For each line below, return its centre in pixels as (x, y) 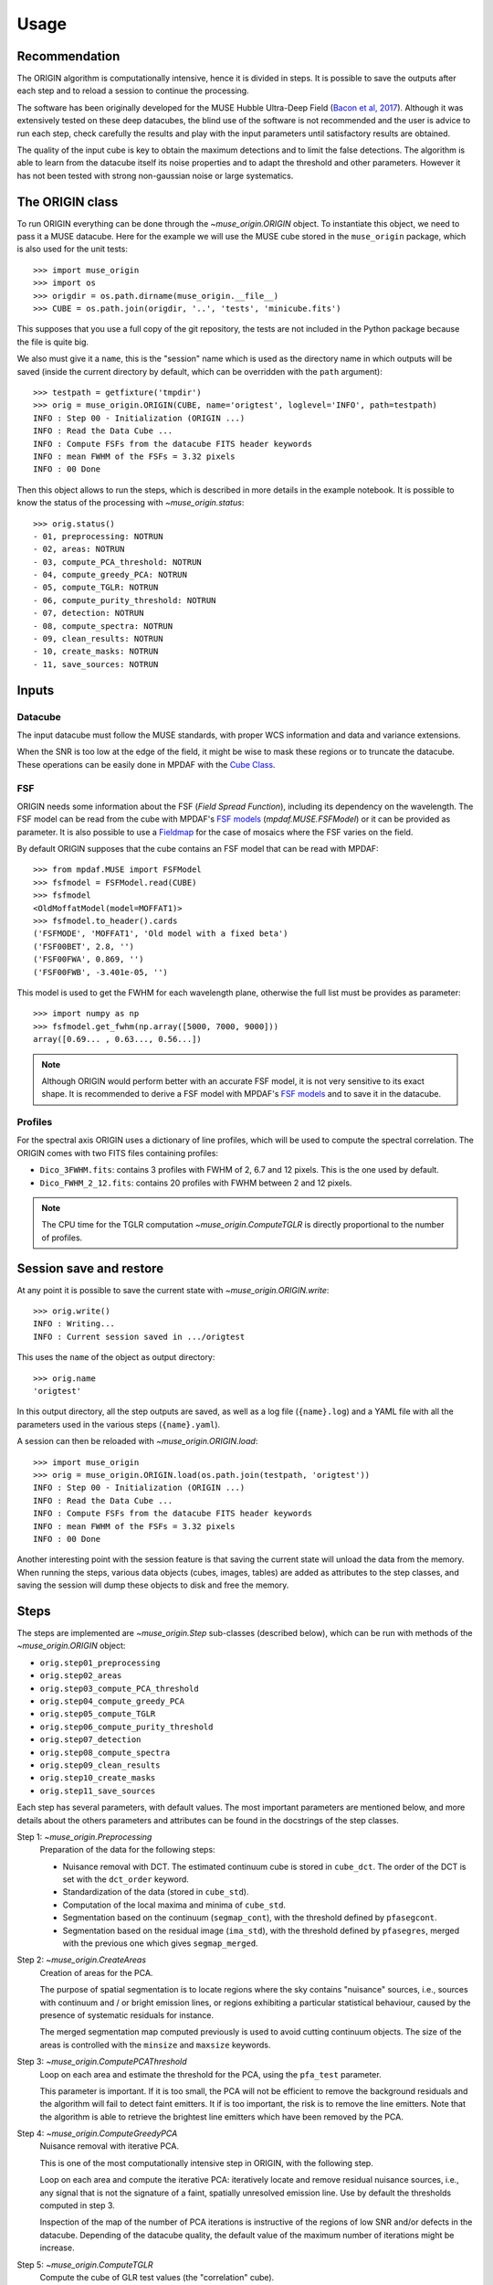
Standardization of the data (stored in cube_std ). (156, 1892)
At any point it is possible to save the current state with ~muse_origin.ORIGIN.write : (173, 1290)
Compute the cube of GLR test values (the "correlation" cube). (157, 2277)
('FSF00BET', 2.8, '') (84, 946)
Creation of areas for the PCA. (96, 1972)
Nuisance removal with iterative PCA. (110, 2146)
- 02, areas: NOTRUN (79, 549)
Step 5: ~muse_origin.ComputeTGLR (85, 2264)
